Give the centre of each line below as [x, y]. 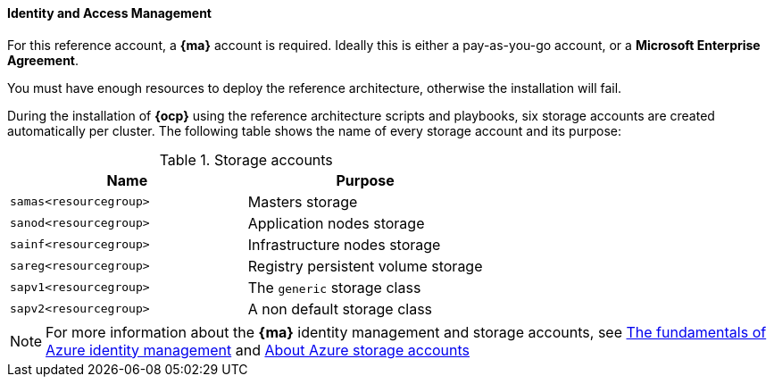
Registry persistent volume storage [365, 266]
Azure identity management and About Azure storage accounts [258, 350]
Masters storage [303, 201]
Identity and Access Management [109, 13]
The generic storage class [334, 287]
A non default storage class [340, 309]
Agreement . [43, 60]
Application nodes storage [336, 223]
